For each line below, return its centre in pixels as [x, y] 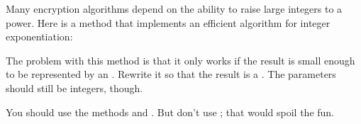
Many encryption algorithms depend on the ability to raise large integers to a [174, 9]
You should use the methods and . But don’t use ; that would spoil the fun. [170, 112]
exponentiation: [39, 36]
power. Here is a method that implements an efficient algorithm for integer [168, 22]
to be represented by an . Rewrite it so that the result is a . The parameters [171, 74]
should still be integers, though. [74, 88]
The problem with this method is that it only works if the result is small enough [180, 60]
